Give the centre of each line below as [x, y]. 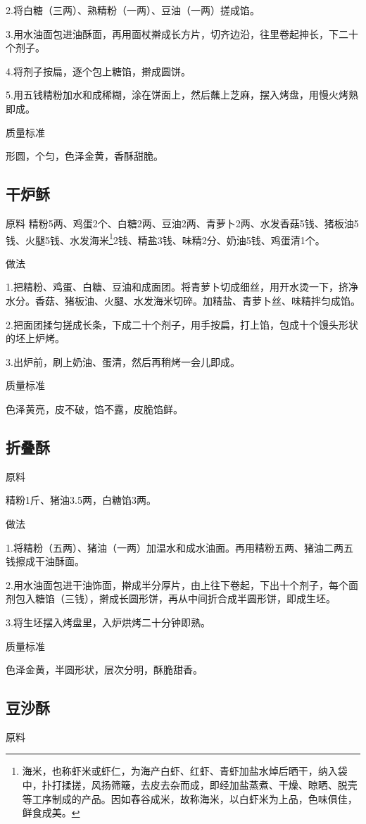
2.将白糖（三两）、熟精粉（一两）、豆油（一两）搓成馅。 [133, 10]
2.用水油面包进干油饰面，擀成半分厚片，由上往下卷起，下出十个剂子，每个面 [182, 584]
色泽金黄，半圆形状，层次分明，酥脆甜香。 [104, 670]
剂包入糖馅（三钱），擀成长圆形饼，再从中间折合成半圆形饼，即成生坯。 [171, 598]
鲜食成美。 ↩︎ [51, 812]
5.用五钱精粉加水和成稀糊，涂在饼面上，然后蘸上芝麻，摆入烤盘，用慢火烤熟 [182, 95]
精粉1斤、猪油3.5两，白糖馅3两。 [81, 500]
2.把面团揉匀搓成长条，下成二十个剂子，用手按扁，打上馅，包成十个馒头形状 [182, 324]
